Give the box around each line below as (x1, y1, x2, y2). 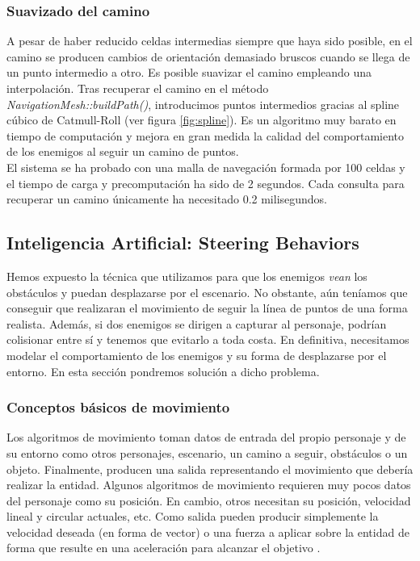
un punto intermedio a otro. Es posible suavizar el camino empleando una (6, 64, 372, 81)
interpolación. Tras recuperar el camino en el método (6, 80, 269, 96)
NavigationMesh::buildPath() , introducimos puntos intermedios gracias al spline (6, 95, 400, 112)
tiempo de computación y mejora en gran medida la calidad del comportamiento (6, 127, 405, 144)
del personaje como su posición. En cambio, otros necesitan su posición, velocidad (6, 492, 411, 509)
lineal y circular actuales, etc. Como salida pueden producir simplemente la (6, 508, 379, 525)
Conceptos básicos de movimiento (6, 397, 230, 417)
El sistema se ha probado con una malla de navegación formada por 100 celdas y (6, 158, 405, 175)
